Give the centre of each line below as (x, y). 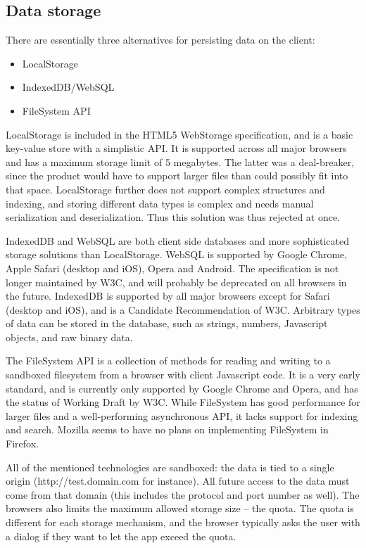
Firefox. (22, 444)
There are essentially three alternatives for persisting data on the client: (160, 40)
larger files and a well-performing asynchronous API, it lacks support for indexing (182, 415)
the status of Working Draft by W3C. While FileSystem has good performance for (183, 402)
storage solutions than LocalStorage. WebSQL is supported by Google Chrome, (177, 254)
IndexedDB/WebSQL (68, 87)
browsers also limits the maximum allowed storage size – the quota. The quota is (180, 508)
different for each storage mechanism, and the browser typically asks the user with (183, 522)
